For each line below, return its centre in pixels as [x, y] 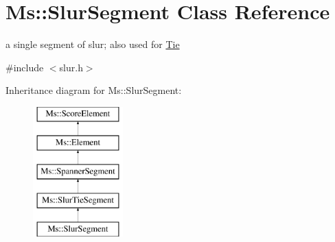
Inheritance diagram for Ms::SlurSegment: [94, 90]
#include [25, 67]
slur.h [71, 67]
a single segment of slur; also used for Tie [93, 44]
